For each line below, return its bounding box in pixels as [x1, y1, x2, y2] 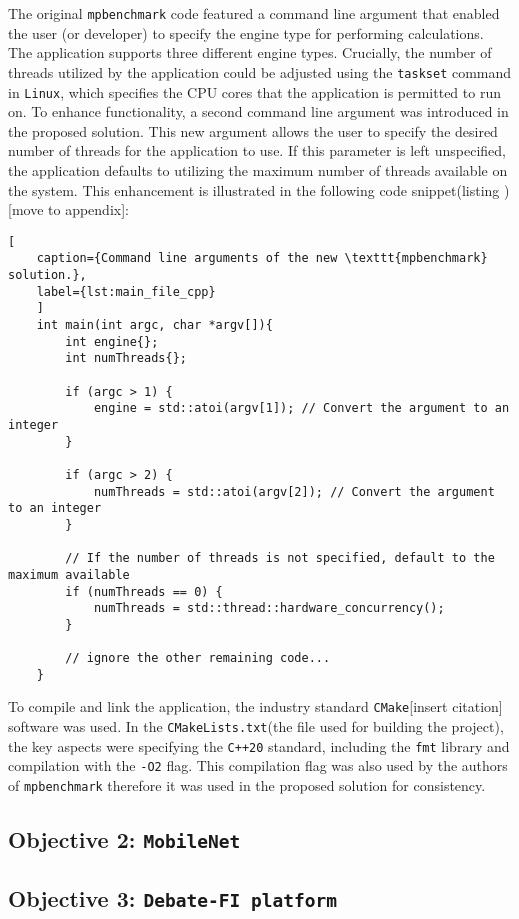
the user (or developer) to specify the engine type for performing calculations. [8, 22, 484, 43]
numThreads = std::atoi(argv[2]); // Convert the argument [93, 484, 495, 499]
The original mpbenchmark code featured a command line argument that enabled [8, 3, 500, 23]
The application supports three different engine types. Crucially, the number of [8, 42, 492, 63]
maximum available [8, 567, 130, 582]
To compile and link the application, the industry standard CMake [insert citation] [8, 696, 503, 717]
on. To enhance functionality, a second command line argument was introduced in [8, 101, 509, 122]
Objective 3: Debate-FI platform [8, 883, 337, 914]
